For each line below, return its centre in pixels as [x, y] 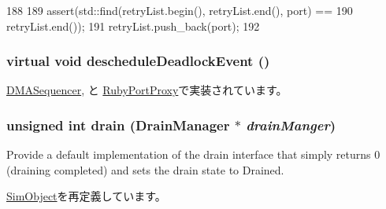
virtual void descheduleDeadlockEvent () [138, 61]
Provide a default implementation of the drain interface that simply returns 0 [193, 154]
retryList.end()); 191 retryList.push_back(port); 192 [133, 26]
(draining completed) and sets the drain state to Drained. [145, 169]
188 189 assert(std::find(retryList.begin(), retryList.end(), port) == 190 [180, 10]
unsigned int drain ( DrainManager [118, 125]
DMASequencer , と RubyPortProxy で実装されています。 [147, 90]
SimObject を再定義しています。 [86, 196]
